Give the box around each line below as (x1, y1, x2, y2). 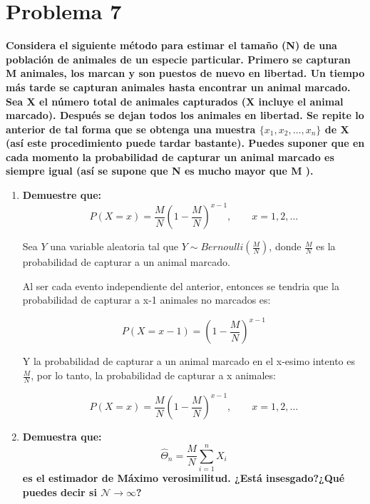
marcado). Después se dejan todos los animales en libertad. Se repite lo (6, 108, 364, 123)
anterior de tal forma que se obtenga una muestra (6, 121, 256, 136)
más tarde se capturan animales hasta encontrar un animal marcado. (6, 79, 351, 94)
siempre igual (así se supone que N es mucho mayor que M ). (6, 163, 314, 178)
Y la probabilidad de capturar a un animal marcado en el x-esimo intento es (22, 354, 355, 369)
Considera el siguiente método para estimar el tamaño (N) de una (6, 38, 337, 53)
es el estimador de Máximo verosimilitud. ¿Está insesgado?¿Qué (22, 470, 345, 485)
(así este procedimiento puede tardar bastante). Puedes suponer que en (6, 135, 365, 150)
